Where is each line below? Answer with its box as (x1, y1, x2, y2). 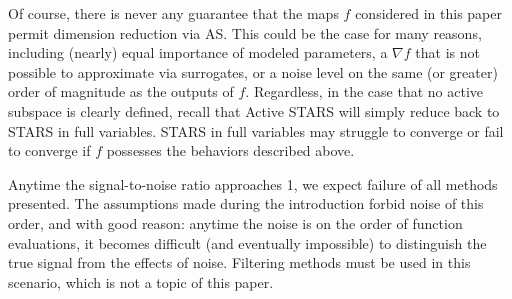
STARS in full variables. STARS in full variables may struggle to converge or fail (8, 120, 504, 141)
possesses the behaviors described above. (106, 140, 355, 161)
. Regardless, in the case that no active (245, 81, 483, 102)
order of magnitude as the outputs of (8, 81, 234, 102)
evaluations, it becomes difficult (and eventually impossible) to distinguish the (8, 232, 487, 253)
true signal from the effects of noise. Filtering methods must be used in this (8, 252, 471, 273)
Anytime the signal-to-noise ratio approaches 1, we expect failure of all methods (8, 173, 498, 194)
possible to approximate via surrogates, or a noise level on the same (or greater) (8, 61, 498, 82)
